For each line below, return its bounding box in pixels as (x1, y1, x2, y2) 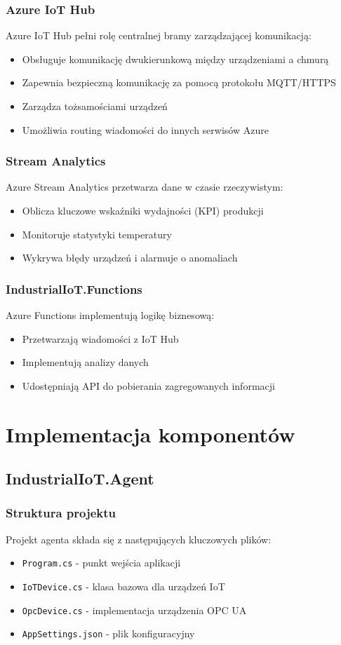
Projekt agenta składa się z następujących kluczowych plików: (6, 531, 272, 546)
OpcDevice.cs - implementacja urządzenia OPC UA (22, 602, 247, 617)
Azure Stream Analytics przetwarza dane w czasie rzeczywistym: (6, 179, 283, 194)
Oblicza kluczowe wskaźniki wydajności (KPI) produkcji (22, 203, 264, 217)
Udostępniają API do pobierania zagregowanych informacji (22, 378, 275, 393)
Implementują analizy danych (22, 355, 149, 369)
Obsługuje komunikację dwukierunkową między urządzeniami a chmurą (22, 51, 329, 66)
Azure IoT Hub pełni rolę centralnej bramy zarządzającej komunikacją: (6, 28, 312, 43)
